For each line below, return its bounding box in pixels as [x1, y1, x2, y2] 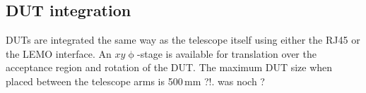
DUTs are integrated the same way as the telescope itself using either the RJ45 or [6, 32, 360, 47]
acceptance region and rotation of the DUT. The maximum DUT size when [6, 60, 333, 75]
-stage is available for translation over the [137, 46, 317, 61]
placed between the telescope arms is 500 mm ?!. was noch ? [6, 73, 265, 88]
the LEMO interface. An [6, 46, 112, 61]
